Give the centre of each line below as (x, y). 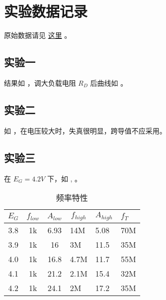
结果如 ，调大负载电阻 (40, 82)
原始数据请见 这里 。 (38, 35)
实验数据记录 (46, 11)
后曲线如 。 (109, 82)
